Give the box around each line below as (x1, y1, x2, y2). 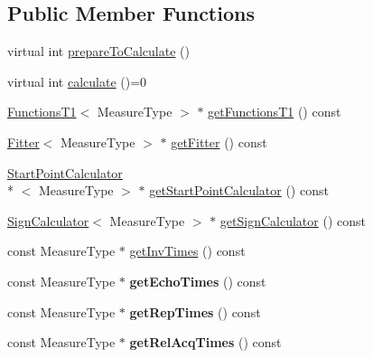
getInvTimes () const (129, 241, 246, 260)
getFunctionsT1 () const (208, 102, 341, 121)
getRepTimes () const (129, 302, 261, 321)
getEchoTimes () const (129, 271, 266, 290)
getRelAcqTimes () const (129, 333, 282, 352)
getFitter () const (171, 132, 267, 151)
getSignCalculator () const (219, 211, 366, 230)
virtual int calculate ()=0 (7, 71, 147, 90)
